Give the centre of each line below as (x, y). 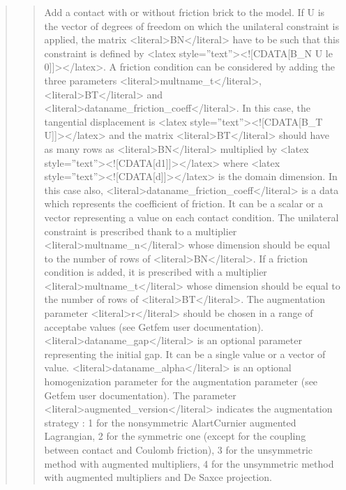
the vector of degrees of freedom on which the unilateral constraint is (191, 25)
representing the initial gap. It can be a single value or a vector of (185, 354)
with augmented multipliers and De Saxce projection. (158, 477)
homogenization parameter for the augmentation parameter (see (181, 381)
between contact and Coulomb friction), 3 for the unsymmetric (179, 450)
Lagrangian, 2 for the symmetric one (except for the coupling (175, 436)
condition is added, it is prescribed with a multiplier (156, 272)
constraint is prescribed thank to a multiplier (141, 231)
